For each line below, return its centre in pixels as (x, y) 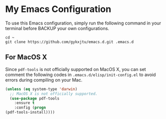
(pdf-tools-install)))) (30, 112)
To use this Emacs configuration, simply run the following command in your (83, 23)
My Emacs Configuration (58, 9)
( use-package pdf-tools (34, 98)
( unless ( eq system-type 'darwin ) (41, 89)
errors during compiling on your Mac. (44, 80)
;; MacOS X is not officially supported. (54, 93)
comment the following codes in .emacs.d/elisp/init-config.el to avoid (80, 74)
